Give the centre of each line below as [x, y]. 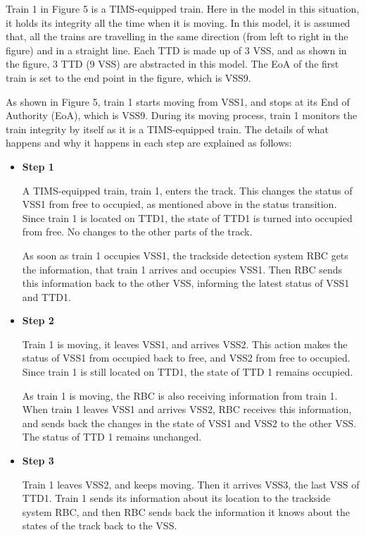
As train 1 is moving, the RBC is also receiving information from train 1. [180, 395]
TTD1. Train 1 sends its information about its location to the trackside [176, 498]
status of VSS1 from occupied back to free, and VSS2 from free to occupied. [186, 358]
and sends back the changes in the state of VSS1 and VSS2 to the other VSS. [189, 423]
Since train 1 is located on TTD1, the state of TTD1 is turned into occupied [187, 217]
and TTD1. [46, 296]
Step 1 [38, 166]
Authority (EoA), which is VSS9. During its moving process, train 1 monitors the [182, 115]
